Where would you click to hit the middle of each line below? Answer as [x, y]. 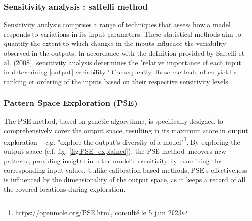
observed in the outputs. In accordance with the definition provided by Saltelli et [124, 53]
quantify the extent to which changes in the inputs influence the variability [115, 43]
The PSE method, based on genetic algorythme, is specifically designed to [114, 121]
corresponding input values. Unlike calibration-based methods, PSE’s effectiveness [126, 170]
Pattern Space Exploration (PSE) [71, 103]
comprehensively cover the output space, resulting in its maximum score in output [126, 130]
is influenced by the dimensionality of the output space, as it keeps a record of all [125, 179]
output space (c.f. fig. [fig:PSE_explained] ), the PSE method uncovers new [115, 151]
